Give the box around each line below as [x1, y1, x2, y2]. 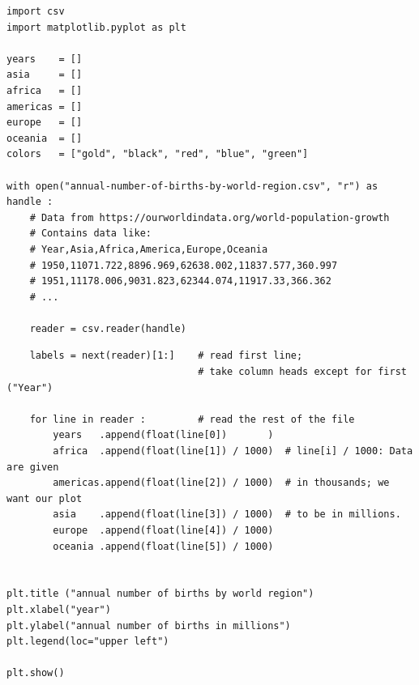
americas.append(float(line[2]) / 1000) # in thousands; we [53, 477, 390, 489]
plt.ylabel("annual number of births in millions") [6, 619, 291, 632]
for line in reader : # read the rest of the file [29, 413, 355, 425]
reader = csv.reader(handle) [29, 322, 186, 334]
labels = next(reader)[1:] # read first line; [29, 350, 303, 362]
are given [6, 461, 59, 473]
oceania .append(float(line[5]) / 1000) [53, 540, 274, 552]
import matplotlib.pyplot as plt [6, 21, 186, 33]
